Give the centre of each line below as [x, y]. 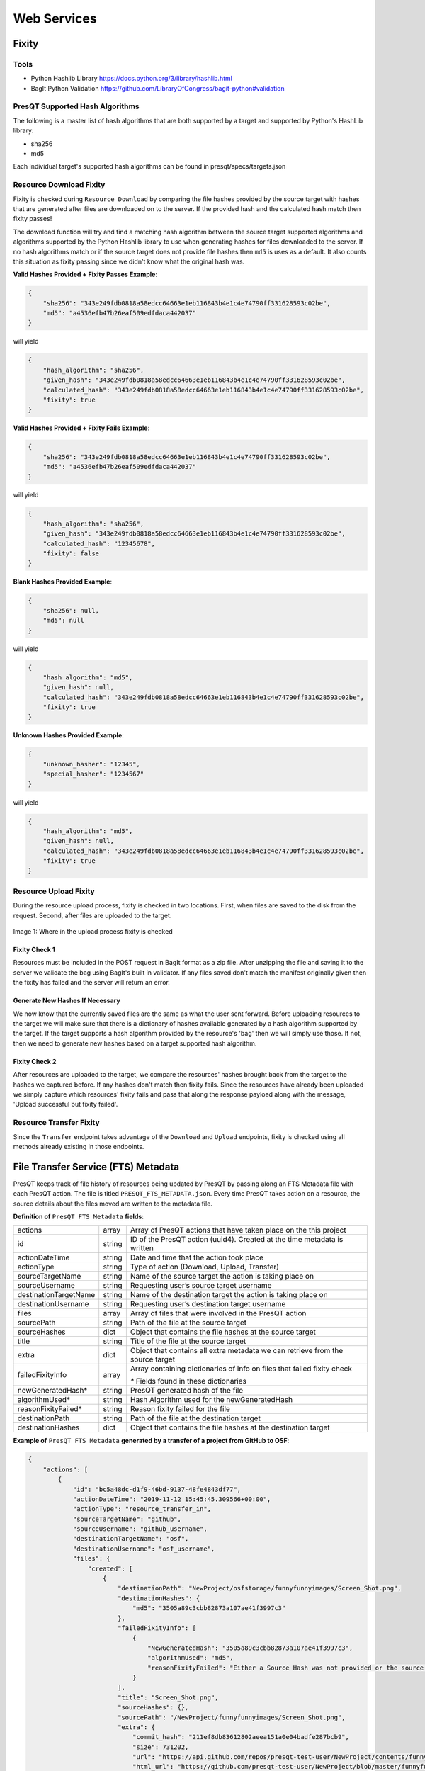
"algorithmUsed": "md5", [191, 1658]
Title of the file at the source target [188, 1341]
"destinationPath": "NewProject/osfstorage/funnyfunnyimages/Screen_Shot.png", [259, 1588]
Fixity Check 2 [35, 1061]
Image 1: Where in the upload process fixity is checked [93, 932]
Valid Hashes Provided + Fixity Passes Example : [85, 275]
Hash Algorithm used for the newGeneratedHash [211, 1400]
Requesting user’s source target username [201, 1286]
